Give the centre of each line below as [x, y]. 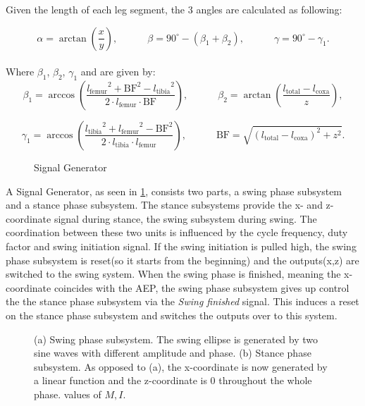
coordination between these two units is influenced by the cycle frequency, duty [177, 232]
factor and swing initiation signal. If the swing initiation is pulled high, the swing [181, 246]
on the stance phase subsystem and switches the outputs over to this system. [172, 315]
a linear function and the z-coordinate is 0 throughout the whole [173, 380]
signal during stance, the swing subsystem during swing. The [185, 218]
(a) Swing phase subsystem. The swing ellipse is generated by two [176, 339]
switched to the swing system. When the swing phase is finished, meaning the [173, 274]
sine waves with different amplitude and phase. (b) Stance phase [173, 353]
